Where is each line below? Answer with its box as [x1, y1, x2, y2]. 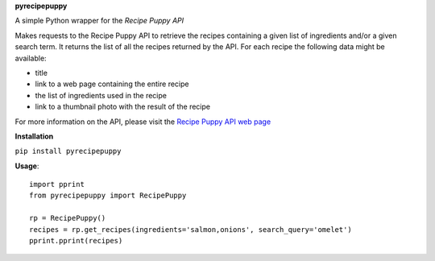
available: [14, 53, 48, 63]
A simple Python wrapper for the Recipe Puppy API [14, 16, 184, 26]
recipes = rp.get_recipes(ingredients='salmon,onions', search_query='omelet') [29, 225, 352, 234]
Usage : [14, 161, 39, 171]
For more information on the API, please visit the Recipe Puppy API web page [14, 117, 271, 126]
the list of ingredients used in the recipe [35, 90, 167, 100]
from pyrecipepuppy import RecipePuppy [29, 191, 187, 201]
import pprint [29, 180, 85, 189]
